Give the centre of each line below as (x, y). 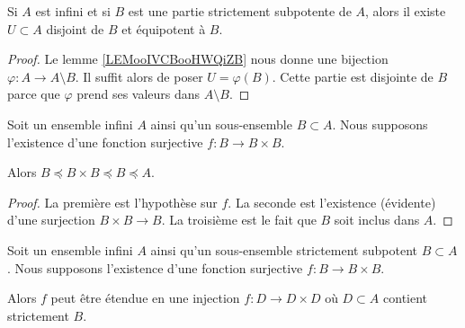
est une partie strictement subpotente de (240, 11)
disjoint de (75, 28)
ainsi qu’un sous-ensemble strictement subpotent (284, 249)
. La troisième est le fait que (239, 220)
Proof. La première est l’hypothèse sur (112, 202)
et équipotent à (164, 28)
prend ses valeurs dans (139, 94)
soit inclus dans (377, 220)
